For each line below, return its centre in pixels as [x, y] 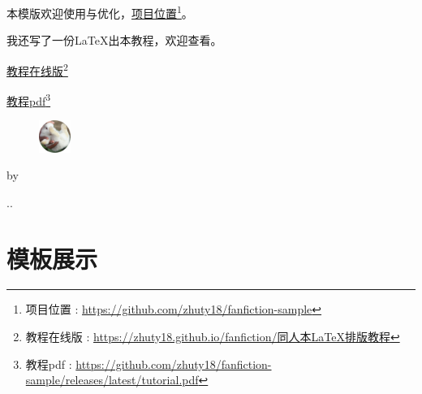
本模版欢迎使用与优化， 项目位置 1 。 [100, 12]
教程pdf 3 [29, 100]
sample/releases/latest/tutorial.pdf [112, 380]
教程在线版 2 [37, 69]
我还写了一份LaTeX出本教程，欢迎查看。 [114, 40]
